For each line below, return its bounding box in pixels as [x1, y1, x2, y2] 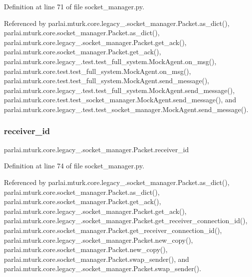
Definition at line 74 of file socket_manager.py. [4, 161, 145, 171]
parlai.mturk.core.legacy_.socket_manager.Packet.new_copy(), [4, 234, 193, 245]
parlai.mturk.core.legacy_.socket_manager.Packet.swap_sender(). [4, 263, 201, 274]
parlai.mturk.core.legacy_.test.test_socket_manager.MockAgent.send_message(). [4, 104, 249, 114]
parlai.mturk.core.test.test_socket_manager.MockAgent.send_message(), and [4, 94, 236, 105]
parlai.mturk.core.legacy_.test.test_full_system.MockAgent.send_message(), [4, 85, 235, 95]
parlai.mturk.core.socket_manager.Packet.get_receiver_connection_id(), [4, 225, 222, 235]
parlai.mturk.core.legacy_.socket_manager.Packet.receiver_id [4, 144, 189, 154]
